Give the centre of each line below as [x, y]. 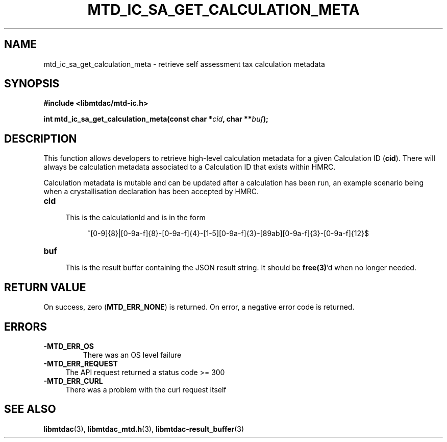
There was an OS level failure [132, 355]
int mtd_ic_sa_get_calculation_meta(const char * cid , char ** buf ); [156, 119]
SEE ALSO [30, 409]
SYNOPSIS [32, 84]
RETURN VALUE [45, 287]
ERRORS [26, 327]
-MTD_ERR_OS [69, 346]
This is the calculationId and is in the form [135, 218]
